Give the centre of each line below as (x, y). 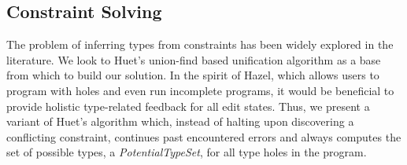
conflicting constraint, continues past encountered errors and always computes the (204, 136)
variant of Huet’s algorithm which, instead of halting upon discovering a (180, 121)
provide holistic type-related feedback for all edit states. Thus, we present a (188, 106)
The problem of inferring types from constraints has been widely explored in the (200, 44)
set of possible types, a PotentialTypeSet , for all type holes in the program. (187, 152)
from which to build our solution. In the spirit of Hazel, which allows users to (193, 75)
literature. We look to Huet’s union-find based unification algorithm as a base (194, 59)
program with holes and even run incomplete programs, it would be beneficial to (200, 90)
